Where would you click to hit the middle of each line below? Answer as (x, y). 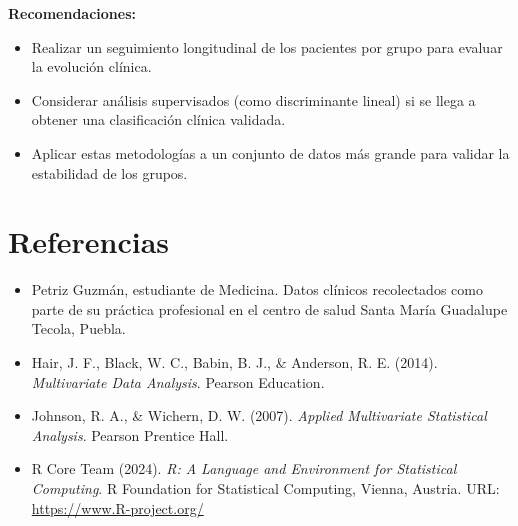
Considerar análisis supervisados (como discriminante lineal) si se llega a (253, 99)
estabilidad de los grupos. (109, 172)
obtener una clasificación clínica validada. (158, 119)
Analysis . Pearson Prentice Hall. (130, 434)
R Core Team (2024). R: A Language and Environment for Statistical (244, 468)
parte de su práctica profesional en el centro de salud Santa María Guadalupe (269, 308)
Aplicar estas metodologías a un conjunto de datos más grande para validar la (270, 152)
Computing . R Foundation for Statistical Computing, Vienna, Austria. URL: (265, 488)
